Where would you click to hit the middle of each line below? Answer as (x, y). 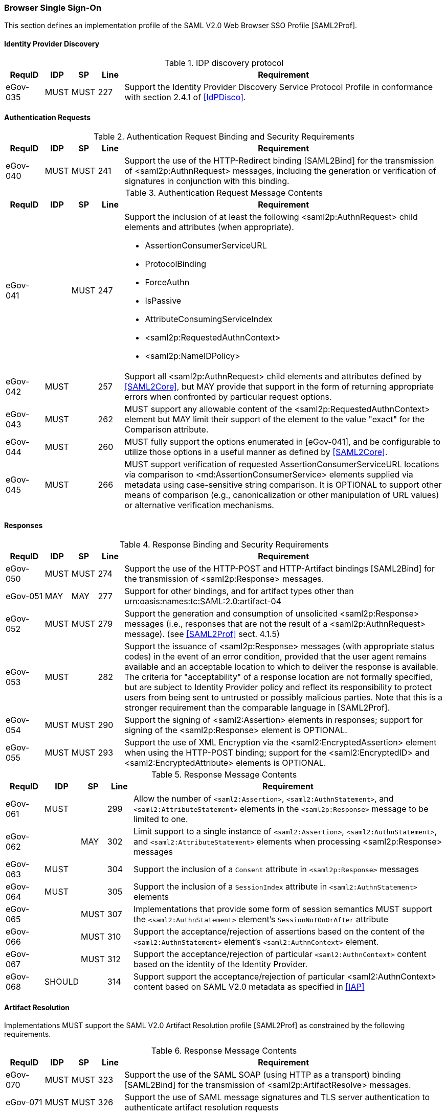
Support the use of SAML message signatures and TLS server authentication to (277, 1097)
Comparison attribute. (166, 429)
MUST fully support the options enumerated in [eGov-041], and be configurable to (283, 441)
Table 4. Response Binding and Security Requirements (224, 545)
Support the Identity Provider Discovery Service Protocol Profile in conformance (279, 87)
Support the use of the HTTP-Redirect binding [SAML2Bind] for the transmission (279, 160)
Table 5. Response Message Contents (224, 775)
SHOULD (62, 982)
